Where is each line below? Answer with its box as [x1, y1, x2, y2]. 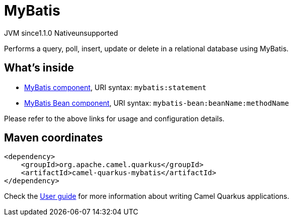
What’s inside [4, 61, 74, 75]
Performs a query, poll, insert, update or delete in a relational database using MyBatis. [4, 44, 289, 53]
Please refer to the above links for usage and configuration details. [4, 114, 225, 123]
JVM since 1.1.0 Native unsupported [4, 28, 118, 37]
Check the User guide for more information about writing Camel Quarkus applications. [4, 192, 289, 201]
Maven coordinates [4, 131, 103, 144]
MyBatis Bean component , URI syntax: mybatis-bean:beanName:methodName [24, 98, 289, 107]
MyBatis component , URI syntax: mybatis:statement [24, 83, 206, 92]
